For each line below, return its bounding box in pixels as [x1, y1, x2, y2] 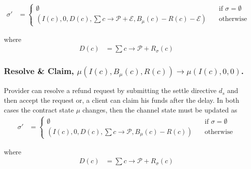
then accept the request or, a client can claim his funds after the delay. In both [4, 95, 239, 105]
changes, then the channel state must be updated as [82, 104, 237, 114]
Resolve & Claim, [4, 65, 74, 77]
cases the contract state [4, 104, 74, 114]
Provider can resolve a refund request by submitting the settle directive [4, 85, 217, 95]
